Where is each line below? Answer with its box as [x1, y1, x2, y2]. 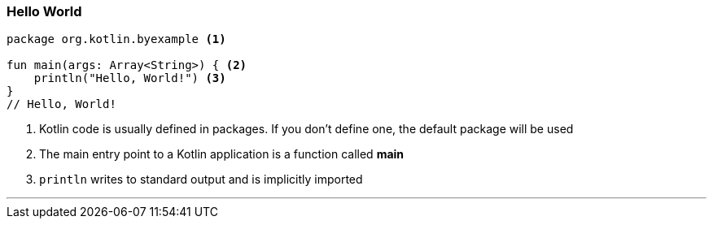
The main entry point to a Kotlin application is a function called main [39, 147, 405, 162]
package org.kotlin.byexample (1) [7, 32, 226, 46]
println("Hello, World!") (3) [33, 71, 226, 85]
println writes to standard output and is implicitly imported [39, 172, 363, 187]
